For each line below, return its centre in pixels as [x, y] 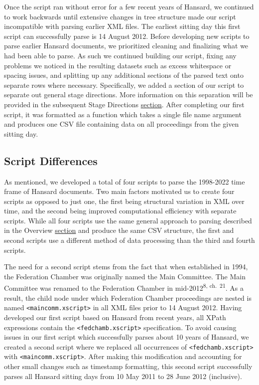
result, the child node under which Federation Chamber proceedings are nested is [128, 297]
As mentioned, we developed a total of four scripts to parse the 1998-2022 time [125, 181]
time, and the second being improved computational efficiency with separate [120, 211]
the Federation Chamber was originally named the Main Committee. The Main [125, 276]
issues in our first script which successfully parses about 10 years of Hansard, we [127, 337]
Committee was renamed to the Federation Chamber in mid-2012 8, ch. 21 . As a [124, 287]
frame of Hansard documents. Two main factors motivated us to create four [119, 191]
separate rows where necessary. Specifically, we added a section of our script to [124, 85]
